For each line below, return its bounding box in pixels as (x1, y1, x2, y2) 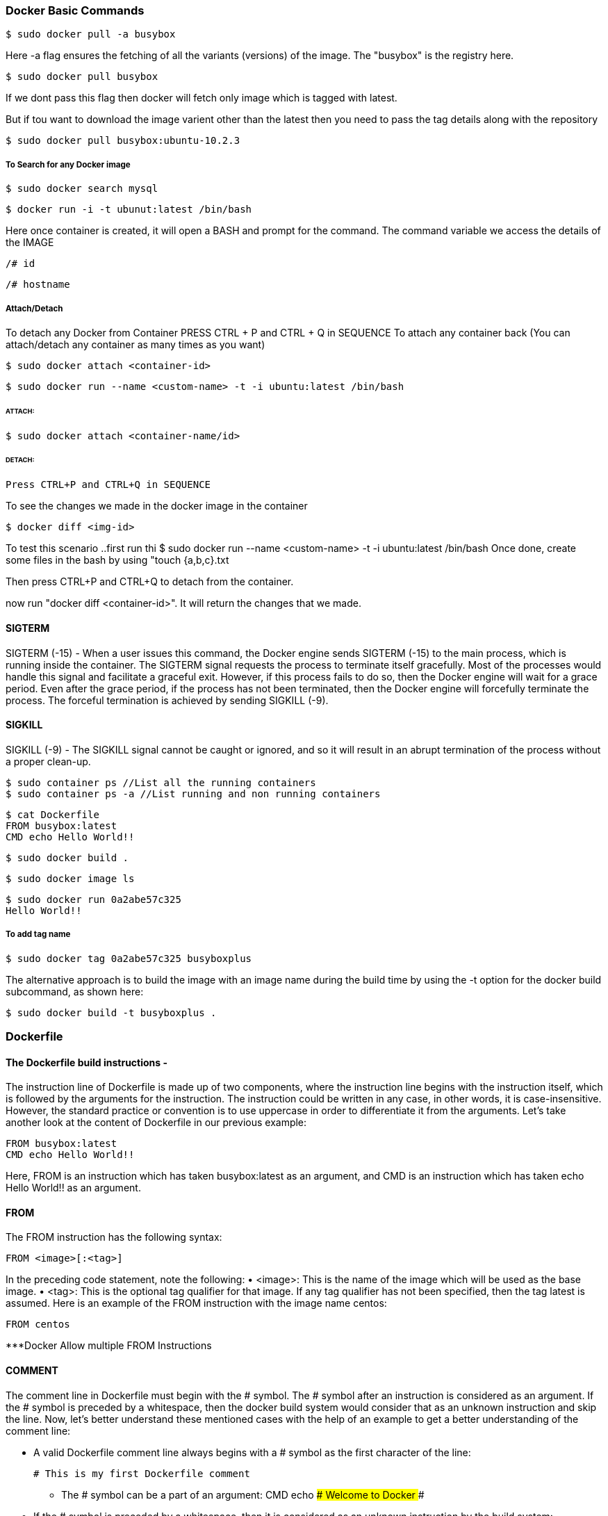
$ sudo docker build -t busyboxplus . (6, 1006, 217, 1018)
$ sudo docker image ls (6, 872, 135, 884)
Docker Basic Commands (6, 3, 145, 17)
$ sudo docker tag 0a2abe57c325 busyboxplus (6, 952, 252, 964)
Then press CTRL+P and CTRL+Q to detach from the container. (6, 576, 294, 588)
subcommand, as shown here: (6, 985, 144, 997)
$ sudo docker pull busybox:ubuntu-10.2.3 (6, 135, 240, 147)
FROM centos (6, 1319, 70, 1330)
